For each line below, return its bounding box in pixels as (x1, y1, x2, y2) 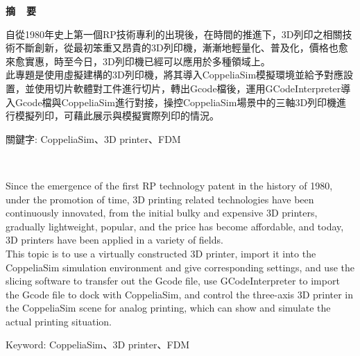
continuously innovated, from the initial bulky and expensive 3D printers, (6, 205, 318, 220)
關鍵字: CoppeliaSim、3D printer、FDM (6, 131, 181, 146)
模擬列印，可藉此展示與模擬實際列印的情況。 (15, 108, 219, 123)
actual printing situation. (6, 314, 112, 328)
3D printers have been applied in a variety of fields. (6, 232, 223, 247)
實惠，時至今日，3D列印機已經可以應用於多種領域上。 (24, 53, 271, 68)
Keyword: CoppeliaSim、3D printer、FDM (6, 337, 190, 352)
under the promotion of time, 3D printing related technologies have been (6, 192, 314, 206)
